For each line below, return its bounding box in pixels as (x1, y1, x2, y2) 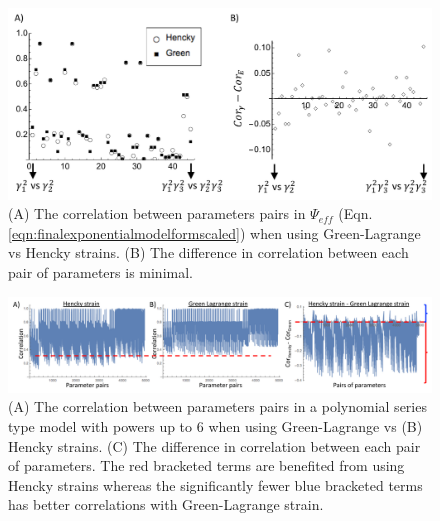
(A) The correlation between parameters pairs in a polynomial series (8, 396, 427, 417)
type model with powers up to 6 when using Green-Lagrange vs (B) (8, 415, 423, 436)
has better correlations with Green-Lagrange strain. (8, 494, 324, 515)
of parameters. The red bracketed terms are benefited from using (8, 455, 405, 476)
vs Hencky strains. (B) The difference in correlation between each (8, 242, 409, 263)
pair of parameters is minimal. (8, 262, 193, 283)
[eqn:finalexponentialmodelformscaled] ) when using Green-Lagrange (8, 222, 421, 243)
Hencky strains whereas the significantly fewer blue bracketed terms (8, 474, 423, 495)
